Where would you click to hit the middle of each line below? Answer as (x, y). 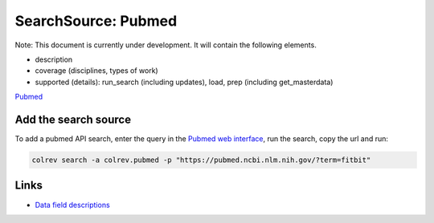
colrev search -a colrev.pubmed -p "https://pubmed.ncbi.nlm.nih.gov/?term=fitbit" (201, 160)
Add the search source (73, 119)
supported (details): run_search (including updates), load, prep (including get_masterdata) (184, 82)
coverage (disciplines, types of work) (96, 71)
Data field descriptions (72, 205)
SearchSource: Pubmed (96, 21)
